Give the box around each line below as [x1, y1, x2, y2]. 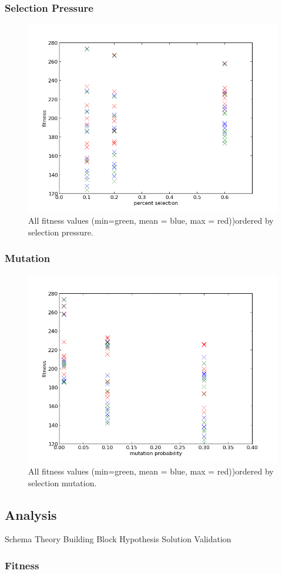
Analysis [5, 505, 57, 523]
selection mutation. [28, 476, 97, 489]
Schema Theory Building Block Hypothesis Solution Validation [5, 533, 231, 545]
